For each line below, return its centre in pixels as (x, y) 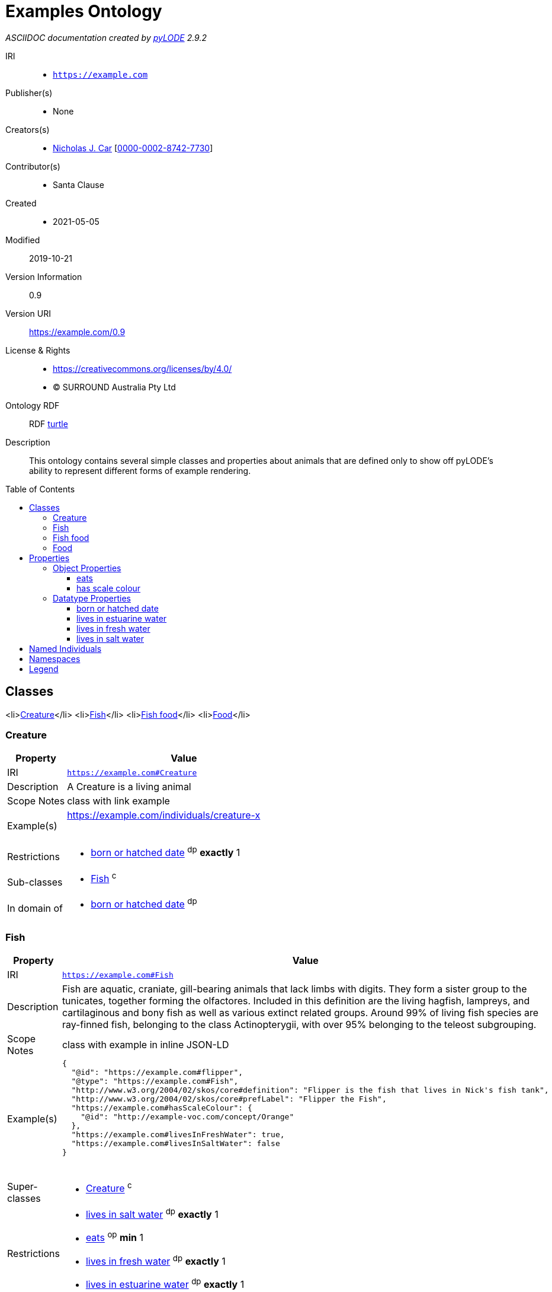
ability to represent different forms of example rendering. (140, 470)
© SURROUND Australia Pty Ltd (114, 387)
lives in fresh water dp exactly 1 (155, 1260)
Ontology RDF (33, 405)
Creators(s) (28, 129)
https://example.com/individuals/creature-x (164, 815)
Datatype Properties (92, 598)
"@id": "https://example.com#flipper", (157, 1073)
